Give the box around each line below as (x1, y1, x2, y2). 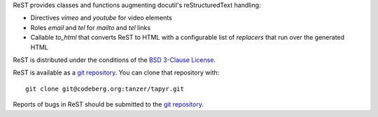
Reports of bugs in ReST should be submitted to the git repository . (13, 100, 204, 109)
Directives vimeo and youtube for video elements (30, 14, 173, 22)
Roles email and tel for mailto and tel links (30, 23, 150, 31)
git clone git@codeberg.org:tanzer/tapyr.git (25, 84, 185, 93)
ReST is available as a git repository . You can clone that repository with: (13, 68, 220, 77)
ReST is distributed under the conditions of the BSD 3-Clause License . (13, 56, 216, 64)
